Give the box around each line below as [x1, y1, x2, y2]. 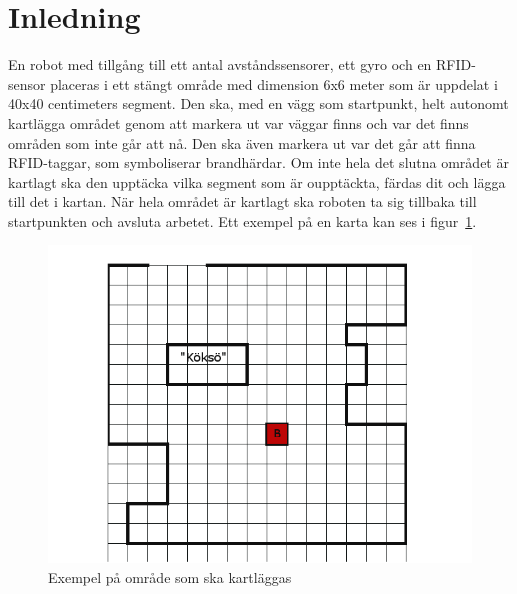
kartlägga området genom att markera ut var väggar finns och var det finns [8, 112, 469, 133]
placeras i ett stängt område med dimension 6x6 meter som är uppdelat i [50, 73, 498, 94]
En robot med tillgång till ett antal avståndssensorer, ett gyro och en [8, 54, 432, 75]
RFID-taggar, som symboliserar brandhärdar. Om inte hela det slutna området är [8, 152, 509, 173]
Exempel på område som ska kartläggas [48, 567, 292, 588]
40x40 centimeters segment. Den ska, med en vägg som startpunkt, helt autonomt [8, 93, 509, 114]
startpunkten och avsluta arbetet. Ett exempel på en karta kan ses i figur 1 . [8, 210, 477, 231]
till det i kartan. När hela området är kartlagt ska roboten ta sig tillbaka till [8, 191, 477, 212]
